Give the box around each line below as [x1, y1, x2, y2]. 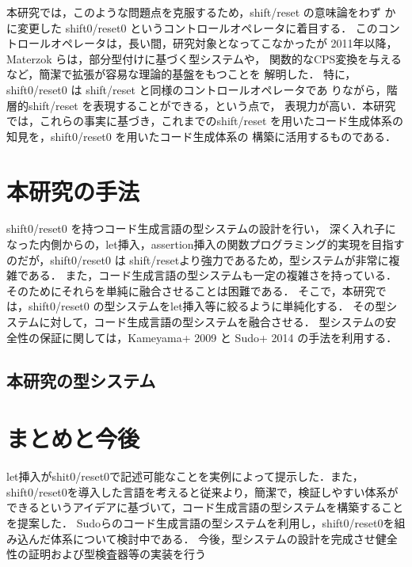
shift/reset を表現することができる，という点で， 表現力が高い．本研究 [28, 97, 396, 113]
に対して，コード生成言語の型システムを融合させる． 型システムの [39, 314, 385, 330]
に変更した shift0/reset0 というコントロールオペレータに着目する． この [6, 19, 378, 36]
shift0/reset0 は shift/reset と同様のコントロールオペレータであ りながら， [6, 81, 387, 97]
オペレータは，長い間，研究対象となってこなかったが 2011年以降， [50, 35, 398, 51]
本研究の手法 [6, 174, 140, 207]
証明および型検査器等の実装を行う [28, 546, 206, 562]
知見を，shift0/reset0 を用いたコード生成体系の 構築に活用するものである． [6, 127, 396, 144]
